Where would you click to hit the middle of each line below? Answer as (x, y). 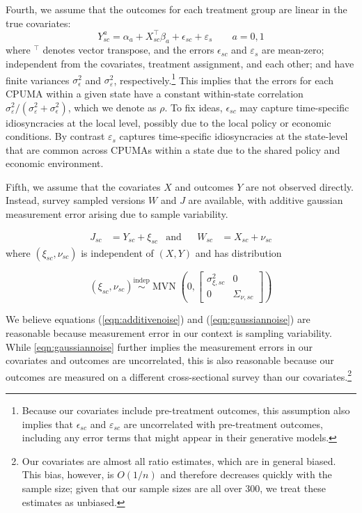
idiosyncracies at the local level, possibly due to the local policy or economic (168, 122)
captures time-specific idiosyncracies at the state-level (234, 136)
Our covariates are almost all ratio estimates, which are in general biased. (179, 460)
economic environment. (55, 163)
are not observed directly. (299, 186)
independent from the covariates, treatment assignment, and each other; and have (180, 64)
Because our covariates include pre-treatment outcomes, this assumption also (186, 410)
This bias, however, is (68, 474)
